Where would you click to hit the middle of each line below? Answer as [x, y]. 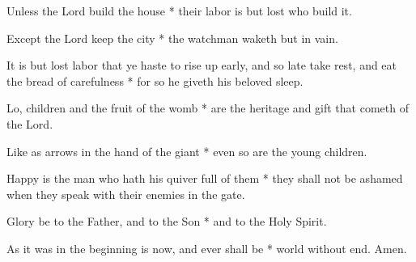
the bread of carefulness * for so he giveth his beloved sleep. [155, 80]
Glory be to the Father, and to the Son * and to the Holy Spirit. [167, 221]
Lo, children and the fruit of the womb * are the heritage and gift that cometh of [208, 108]
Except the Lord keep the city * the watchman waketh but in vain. [172, 38]
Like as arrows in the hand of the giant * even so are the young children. [187, 151]
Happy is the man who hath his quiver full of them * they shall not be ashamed [205, 178]
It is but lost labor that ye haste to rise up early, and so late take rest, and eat [202, 65]
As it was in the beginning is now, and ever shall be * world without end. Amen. [207, 248]
